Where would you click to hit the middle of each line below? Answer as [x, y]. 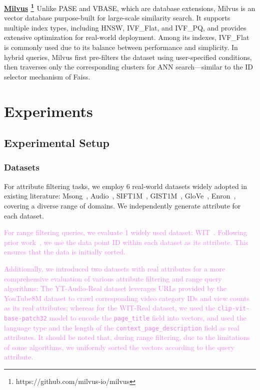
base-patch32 [25, 318]
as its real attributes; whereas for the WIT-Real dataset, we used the [110, 308]
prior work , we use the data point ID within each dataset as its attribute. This [126, 242]
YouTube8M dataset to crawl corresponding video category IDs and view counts [127, 298]
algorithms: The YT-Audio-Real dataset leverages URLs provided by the [115, 288]
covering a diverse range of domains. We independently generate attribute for [122, 205]
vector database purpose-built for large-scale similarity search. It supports [117, 18]
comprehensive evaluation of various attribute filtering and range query [113, 278]
